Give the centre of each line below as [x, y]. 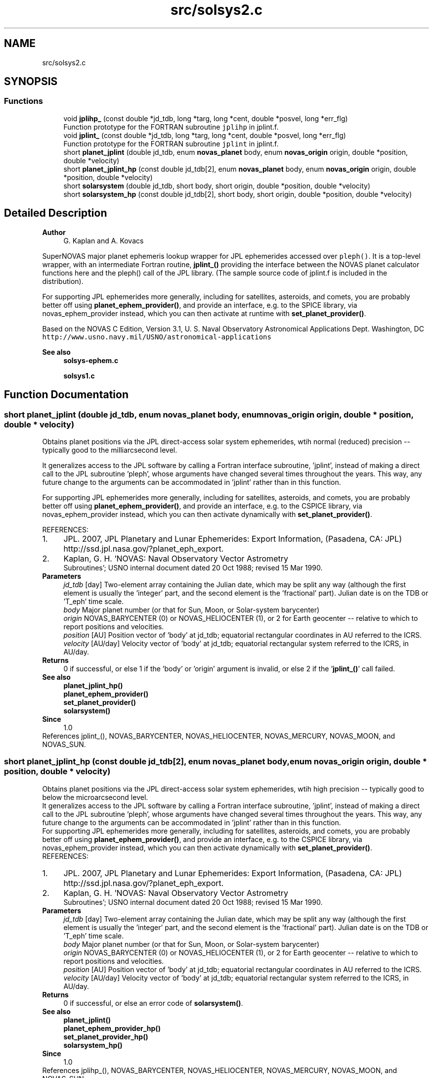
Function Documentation [66, 395]
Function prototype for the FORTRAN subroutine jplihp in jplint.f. [171, 127]
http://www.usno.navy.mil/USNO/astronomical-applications [157, 337]
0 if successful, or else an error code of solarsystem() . [153, 1003]
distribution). [63, 281]
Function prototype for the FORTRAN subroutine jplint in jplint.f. [171, 143]
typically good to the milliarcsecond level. [110, 450]
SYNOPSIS [31, 82]
